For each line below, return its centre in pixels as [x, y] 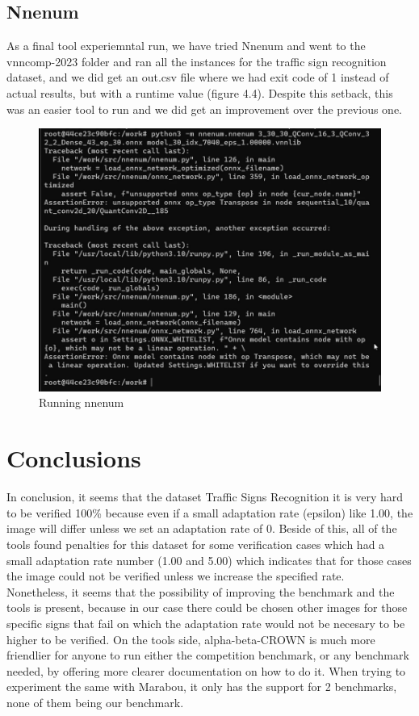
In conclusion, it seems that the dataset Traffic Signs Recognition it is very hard [205, 497]
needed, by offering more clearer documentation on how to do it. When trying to [206, 670]
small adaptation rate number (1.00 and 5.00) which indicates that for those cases [209, 560]
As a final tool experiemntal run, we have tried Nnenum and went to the [186, 46]
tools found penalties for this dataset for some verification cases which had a [196, 544]
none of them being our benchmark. [95, 702]
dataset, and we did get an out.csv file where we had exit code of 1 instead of [198, 77]
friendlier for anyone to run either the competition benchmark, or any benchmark [208, 655]
